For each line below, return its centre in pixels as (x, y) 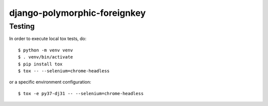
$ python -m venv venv (46, 50)
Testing (22, 26)
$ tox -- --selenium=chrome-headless (64, 71)
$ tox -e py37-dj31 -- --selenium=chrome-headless (81, 93)
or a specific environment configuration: (50, 82)
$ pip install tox (40, 64)
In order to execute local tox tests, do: (48, 39)
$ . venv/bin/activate (46, 57)
